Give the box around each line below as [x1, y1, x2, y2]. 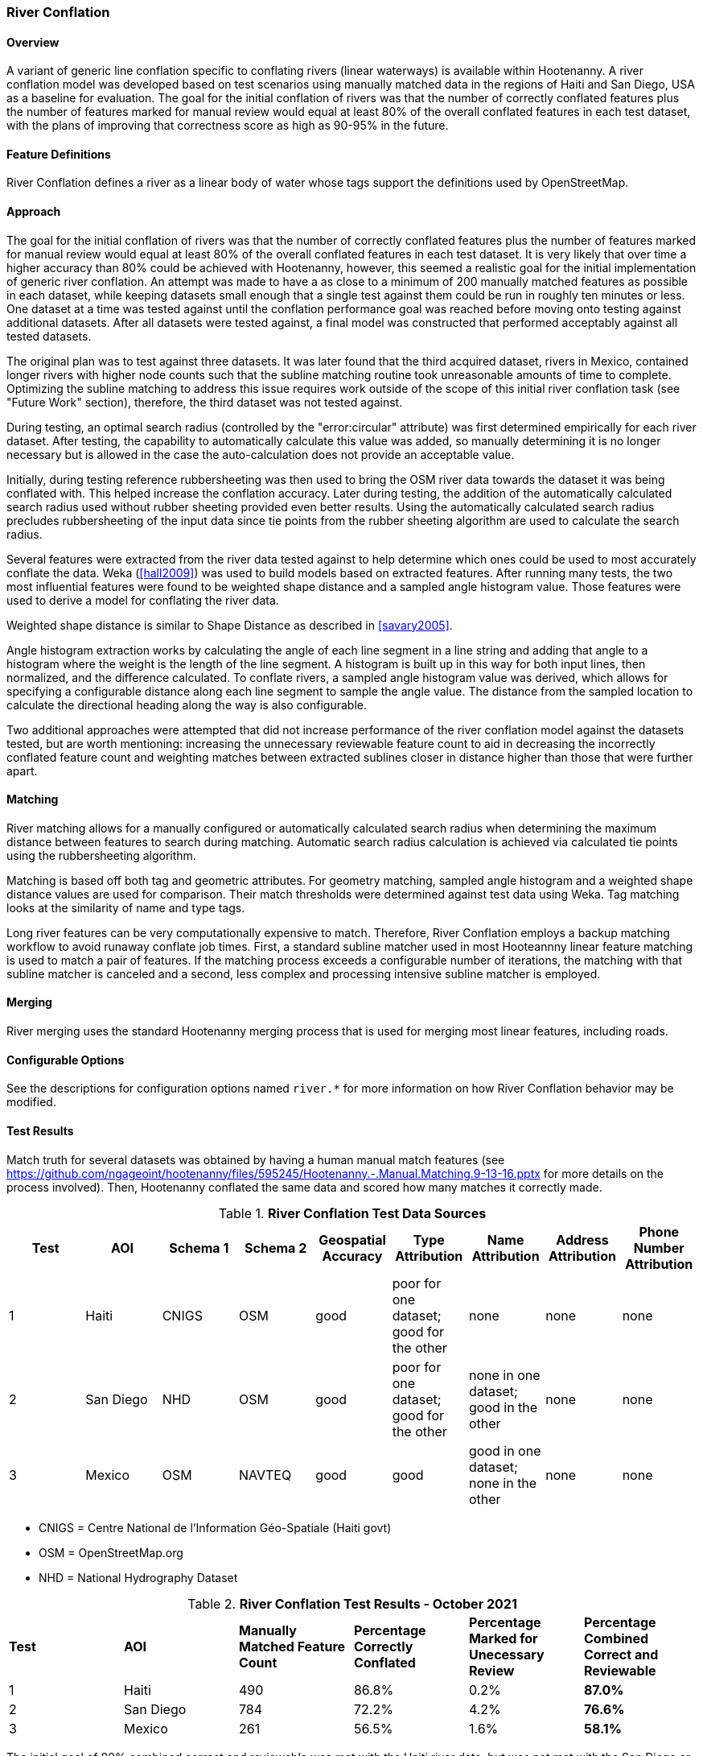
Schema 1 [169, 1239, 229, 1256]
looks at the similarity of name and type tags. [6, 900, 245, 915]
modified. [6, 1095, 56, 1109]
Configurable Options [6, 1052, 125, 1067]
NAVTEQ [238, 1466, 292, 1483]
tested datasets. [6, 328, 92, 343]
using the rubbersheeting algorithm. [6, 848, 196, 862]
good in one [468, 1442, 541, 1459]
